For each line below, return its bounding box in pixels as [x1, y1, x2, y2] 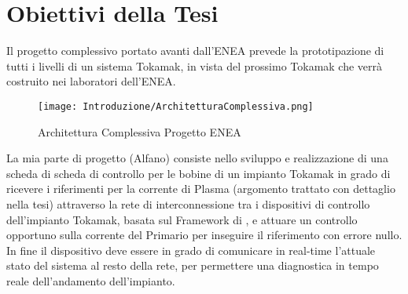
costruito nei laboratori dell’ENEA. [6, 73, 176, 89]
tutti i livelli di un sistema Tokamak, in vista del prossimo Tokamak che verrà [6, 57, 383, 74]
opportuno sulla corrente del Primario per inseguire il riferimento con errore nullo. [6, 227, 402, 243]
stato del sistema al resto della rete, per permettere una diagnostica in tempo [6, 257, 379, 274]
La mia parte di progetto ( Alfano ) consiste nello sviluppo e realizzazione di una [6, 150, 388, 166]
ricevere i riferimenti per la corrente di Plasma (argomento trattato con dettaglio [6, 180, 395, 197]
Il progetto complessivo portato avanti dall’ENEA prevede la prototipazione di [6, 42, 384, 59]
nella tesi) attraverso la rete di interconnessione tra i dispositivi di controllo [6, 195, 370, 212]
